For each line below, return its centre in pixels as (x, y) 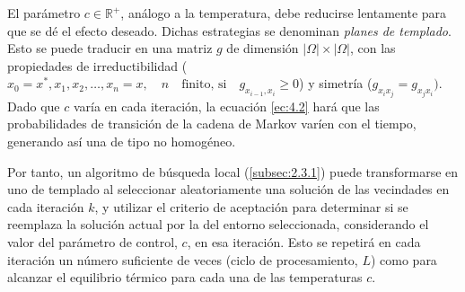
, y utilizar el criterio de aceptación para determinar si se (251, 206)
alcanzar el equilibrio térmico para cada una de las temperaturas (185, 277)
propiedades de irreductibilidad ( (97, 65)
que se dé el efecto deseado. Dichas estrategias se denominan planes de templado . (229, 30)
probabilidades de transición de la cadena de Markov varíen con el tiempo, (212, 124)
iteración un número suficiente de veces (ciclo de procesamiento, (183, 259)
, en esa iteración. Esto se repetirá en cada (304, 241)
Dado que (34, 106)
